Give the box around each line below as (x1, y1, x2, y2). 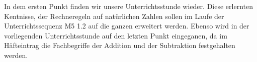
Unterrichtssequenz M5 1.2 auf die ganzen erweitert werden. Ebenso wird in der (4, 20, 249, 31)
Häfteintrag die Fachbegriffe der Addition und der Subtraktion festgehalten (4, 40, 235, 50)
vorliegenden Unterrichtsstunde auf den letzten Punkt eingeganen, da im (4, 30, 227, 40)
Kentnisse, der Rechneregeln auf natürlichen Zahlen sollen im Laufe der (4, 10, 224, 21)
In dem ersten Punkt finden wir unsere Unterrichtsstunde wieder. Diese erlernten (4, 1, 253, 11)
